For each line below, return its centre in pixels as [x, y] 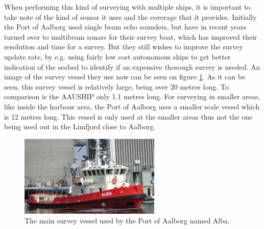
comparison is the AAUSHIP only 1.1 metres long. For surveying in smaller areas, [132, 96]
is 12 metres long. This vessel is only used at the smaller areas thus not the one [128, 116]
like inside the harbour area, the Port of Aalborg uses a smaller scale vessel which [132, 106]
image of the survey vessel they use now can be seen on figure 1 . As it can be [125, 77]
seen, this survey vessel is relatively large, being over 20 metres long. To [116, 86]
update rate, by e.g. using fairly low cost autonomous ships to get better [117, 56]
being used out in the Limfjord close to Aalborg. [80, 126]
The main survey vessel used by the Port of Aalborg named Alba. [127, 221]
